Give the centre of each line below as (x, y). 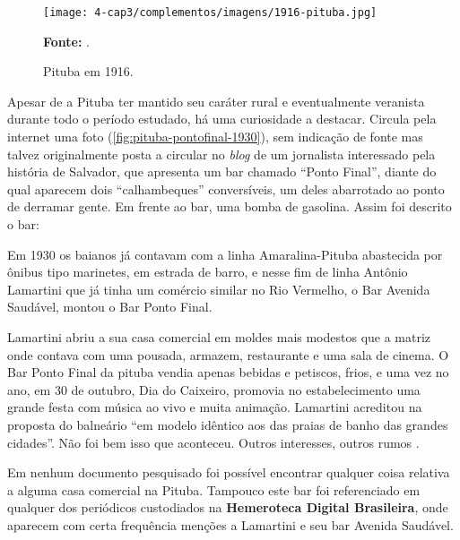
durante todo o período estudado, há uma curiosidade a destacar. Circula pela (222, 119)
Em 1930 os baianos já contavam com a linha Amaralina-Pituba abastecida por (225, 254)
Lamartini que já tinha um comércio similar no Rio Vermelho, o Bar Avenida (219, 289)
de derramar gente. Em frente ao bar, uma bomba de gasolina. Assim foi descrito (230, 206)
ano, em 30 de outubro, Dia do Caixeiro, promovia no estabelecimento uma (214, 389)
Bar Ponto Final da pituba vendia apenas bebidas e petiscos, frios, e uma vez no (228, 372)
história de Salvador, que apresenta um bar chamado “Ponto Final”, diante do (222, 171)
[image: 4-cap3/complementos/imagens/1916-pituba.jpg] (210, 13)
